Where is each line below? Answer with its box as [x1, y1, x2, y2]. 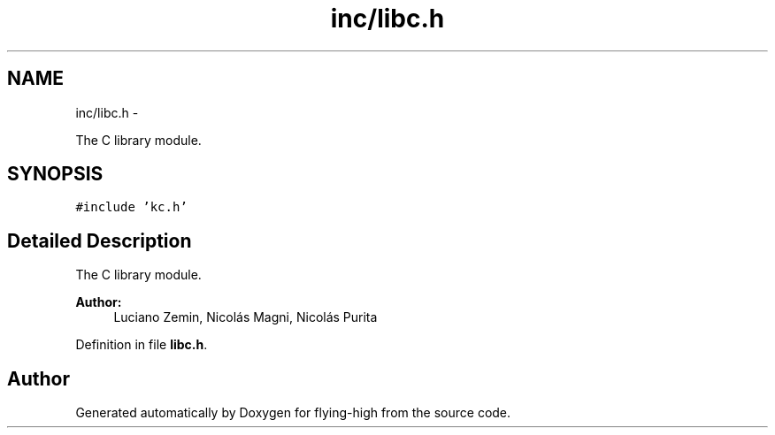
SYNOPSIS [7, 163, 104, 186]
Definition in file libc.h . [75, 337, 208, 353]
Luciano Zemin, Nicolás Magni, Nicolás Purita [113, 309, 378, 325]
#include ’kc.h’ [75, 200, 188, 215]
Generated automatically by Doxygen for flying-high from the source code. [75, 405, 511, 421]
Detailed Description [7, 229, 192, 252]
